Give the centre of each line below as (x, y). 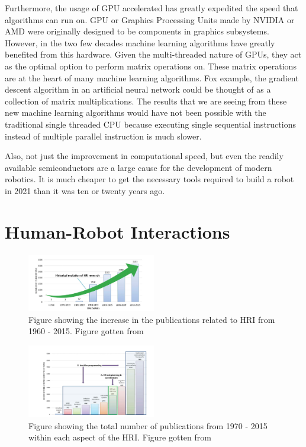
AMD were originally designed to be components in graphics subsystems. (137, 31)
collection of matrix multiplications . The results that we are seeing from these (146, 101)
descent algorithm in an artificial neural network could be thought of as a (138, 89)
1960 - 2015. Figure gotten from (86, 331)
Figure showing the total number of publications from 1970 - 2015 (148, 425)
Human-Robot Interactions (117, 231)
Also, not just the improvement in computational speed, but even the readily (144, 156)
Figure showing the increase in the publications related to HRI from (152, 319)
